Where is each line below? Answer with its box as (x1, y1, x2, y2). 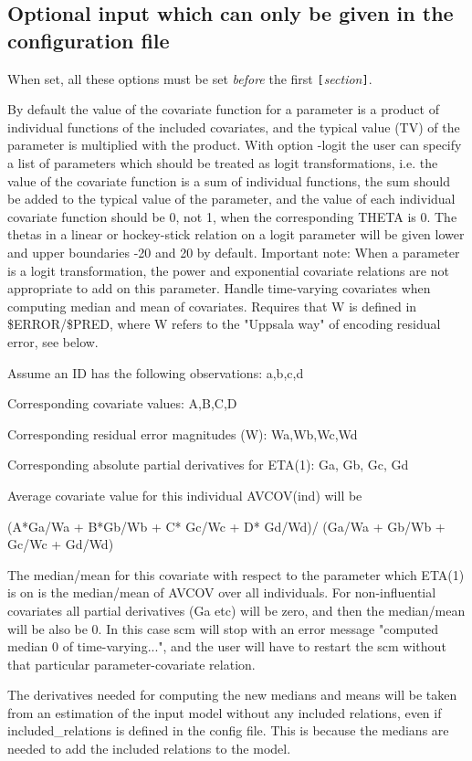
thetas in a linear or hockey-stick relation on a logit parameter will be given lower (7, 225, 465, 244)
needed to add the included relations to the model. (7, 739, 291, 758)
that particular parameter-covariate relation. (7, 654, 256, 673)
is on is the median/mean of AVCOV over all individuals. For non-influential (7, 583, 436, 602)
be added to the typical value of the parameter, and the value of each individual (7, 189, 456, 208)
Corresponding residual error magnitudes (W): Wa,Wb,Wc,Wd (7, 424, 358, 443)
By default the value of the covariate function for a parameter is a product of (7, 100, 439, 119)
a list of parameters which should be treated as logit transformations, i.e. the (7, 153, 438, 173)
